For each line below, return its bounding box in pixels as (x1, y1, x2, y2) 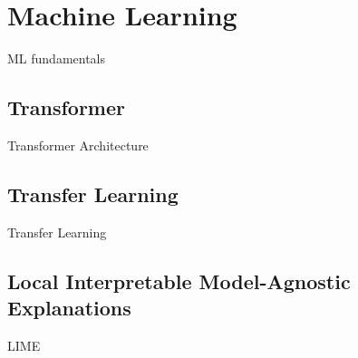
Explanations (7, 294, 131, 322)
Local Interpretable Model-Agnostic (7, 266, 351, 295)
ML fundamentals (7, 49, 106, 68)
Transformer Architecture (7, 135, 149, 154)
